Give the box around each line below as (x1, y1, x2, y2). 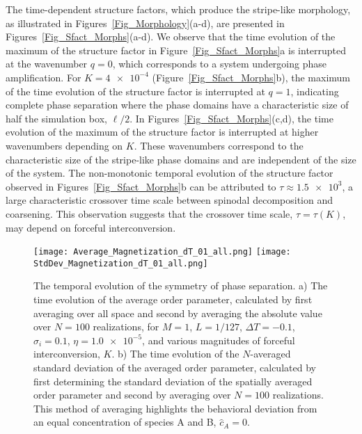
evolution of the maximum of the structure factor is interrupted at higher (6, 124, 319, 139)
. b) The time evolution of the (111, 346, 239, 361)
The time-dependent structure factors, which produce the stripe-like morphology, (6, 2, 351, 16)
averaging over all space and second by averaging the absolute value (33, 305, 322, 320)
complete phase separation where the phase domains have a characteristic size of (6, 97, 349, 112)
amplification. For (6, 70, 81, 84)
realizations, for (93, 319, 159, 334)
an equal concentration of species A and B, (33, 415, 217, 429)
